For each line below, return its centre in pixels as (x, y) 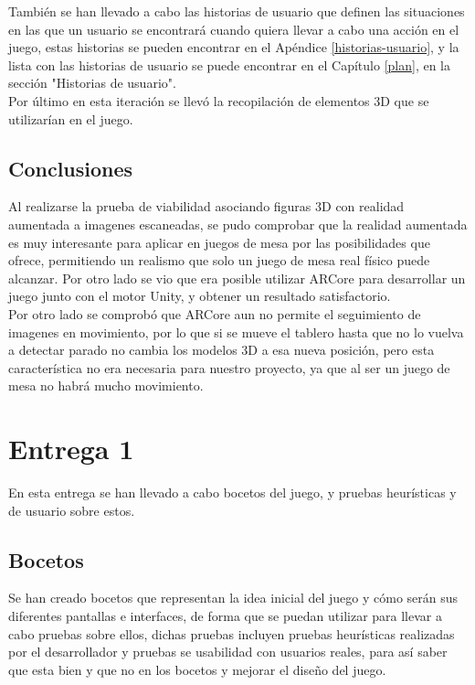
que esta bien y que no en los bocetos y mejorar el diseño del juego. (197, 669)
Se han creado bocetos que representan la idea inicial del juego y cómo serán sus (233, 598)
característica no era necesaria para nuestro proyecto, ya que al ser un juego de (229, 367)
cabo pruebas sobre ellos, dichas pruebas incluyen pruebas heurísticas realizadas (232, 633)
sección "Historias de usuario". (92, 83)
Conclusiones (71, 168)
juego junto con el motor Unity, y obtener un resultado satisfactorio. (200, 296)
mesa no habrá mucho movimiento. (106, 385)
